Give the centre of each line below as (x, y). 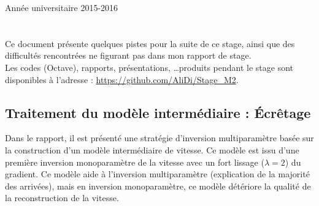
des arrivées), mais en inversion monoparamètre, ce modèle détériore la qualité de (158, 186)
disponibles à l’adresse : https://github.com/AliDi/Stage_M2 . (122, 79)
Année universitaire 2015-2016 (62, 7)
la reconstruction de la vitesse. (62, 198)
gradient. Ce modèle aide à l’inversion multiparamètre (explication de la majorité (157, 174)
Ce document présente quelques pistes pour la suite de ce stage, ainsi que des (150, 43)
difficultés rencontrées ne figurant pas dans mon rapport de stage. (128, 55)
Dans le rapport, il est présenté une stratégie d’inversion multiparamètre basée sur (159, 138)
